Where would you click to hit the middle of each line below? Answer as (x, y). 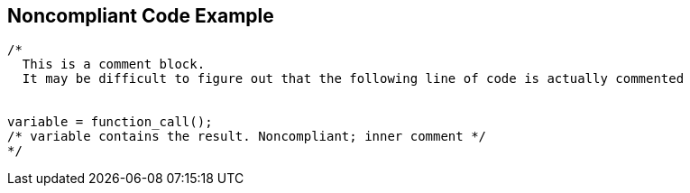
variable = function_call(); (110, 122)
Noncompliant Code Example (141, 16)
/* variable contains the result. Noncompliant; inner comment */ (247, 137)
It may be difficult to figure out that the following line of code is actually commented (353, 79)
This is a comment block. (114, 64)
